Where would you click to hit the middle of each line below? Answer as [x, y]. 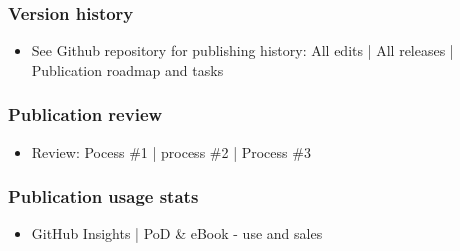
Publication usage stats [103, 196]
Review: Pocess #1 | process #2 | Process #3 [171, 151]
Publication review [85, 114]
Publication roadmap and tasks [127, 69]
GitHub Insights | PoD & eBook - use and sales [177, 233]
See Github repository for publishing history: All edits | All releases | [242, 50]
